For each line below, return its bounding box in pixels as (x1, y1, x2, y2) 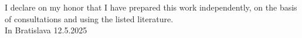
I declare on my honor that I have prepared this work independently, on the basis (5, 1, 297, 13)
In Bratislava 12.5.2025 (5, 24, 87, 36)
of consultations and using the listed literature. (5, 12, 174, 25)
